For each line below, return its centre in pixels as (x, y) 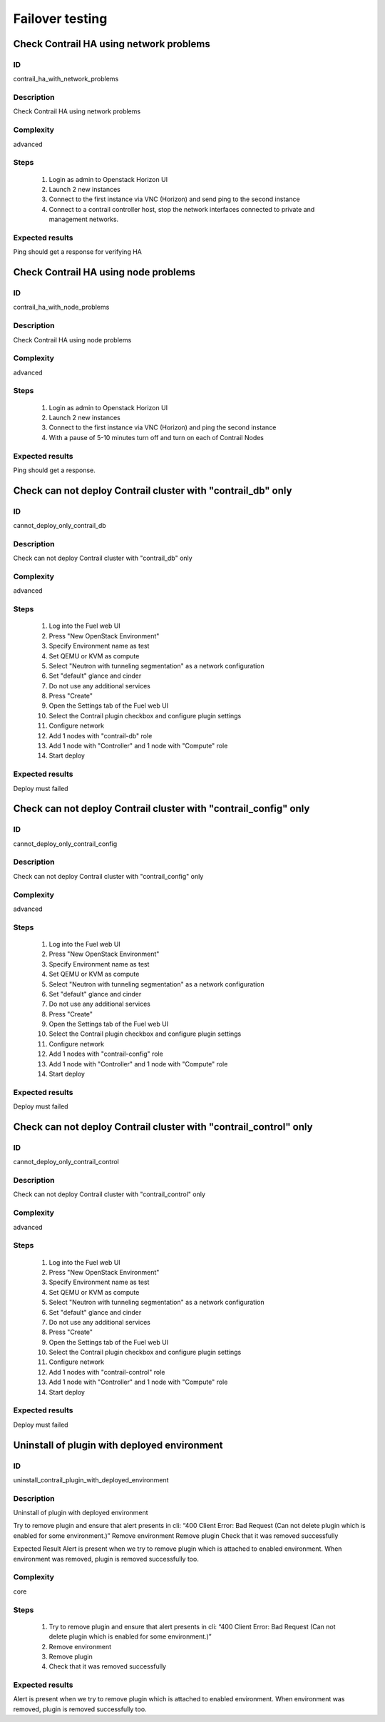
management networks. (84, 219)
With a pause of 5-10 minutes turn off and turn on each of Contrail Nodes (156, 437)
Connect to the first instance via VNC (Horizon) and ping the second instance (163, 427)
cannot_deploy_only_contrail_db (60, 526)
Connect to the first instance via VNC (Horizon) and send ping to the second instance (174, 199)
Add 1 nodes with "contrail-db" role (101, 735)
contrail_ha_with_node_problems (61, 307)
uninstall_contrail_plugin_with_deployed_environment (91, 1479)
